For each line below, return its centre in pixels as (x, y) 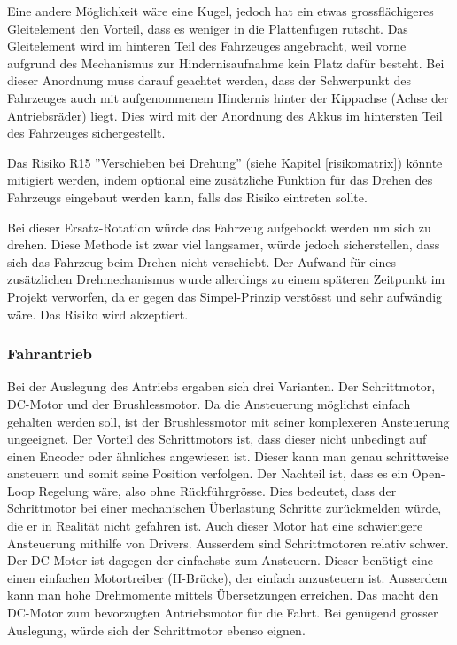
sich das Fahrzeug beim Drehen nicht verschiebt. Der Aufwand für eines (201, 261)
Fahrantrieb (50, 354)
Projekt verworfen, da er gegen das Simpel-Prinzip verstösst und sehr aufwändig (225, 296)
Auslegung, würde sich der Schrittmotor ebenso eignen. (156, 629)
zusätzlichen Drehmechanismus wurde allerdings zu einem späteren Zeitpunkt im (226, 279)
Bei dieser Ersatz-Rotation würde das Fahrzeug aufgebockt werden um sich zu (219, 227)
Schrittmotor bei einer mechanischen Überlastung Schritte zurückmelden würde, (225, 508)
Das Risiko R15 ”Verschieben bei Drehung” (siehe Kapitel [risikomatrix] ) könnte (225, 162)
